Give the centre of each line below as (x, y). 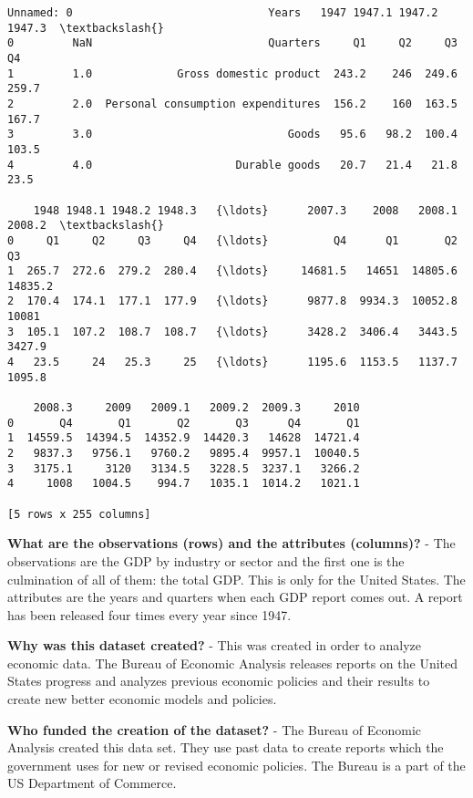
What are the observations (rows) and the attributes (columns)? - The (231, 543)
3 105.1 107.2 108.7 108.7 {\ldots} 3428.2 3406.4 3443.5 (232, 332)
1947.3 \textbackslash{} (86, 28)
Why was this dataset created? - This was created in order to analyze (214, 645)
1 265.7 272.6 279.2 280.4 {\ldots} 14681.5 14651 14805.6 (232, 271)
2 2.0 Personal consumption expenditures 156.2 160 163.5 (232, 104)
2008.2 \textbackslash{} (86, 226)
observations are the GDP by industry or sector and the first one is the (206, 560)
